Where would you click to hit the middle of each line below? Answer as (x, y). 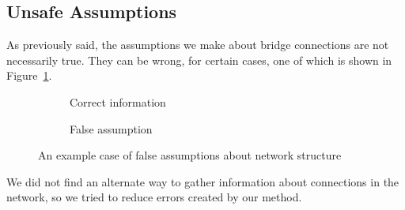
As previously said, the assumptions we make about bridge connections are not (198, 45)
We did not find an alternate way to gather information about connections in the (203, 181)
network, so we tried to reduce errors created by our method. (154, 197)
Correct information (118, 101)
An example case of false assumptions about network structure (190, 155)
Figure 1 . (29, 75)
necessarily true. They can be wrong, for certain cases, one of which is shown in (199, 60)
